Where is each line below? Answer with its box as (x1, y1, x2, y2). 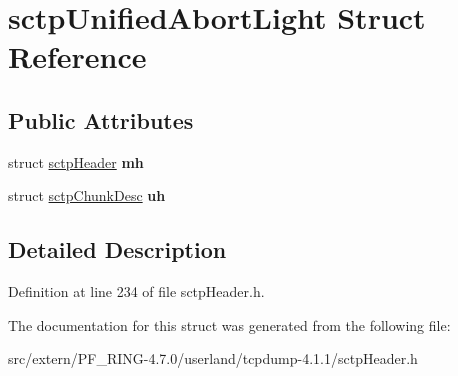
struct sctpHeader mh (8, 151, 144, 172)
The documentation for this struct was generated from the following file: (8, 314, 451, 335)
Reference (8, 36, 147, 77)
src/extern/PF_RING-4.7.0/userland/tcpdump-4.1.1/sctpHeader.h (8, 348, 418, 369)
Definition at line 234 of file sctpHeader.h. (8, 281, 265, 302)
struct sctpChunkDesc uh (8, 185, 166, 206)
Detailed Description (8, 234, 227, 265)
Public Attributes (8, 104, 194, 135)
